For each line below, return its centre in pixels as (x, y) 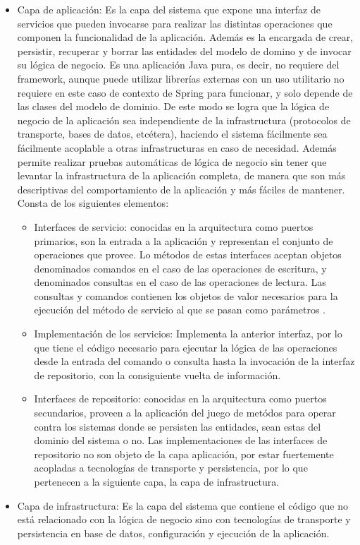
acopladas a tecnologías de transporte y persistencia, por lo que (171, 468)
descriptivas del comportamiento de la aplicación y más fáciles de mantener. (181, 189)
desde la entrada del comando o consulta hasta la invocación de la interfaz (194, 361)
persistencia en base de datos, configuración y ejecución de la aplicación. (173, 533)
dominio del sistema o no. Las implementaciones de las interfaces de (181, 440)
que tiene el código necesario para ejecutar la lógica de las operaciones (186, 347)
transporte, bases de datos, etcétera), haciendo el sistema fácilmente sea (172, 134)
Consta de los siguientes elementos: (93, 203)
